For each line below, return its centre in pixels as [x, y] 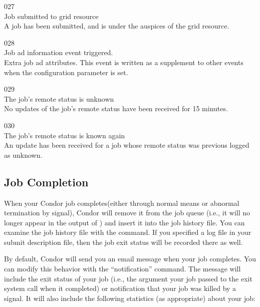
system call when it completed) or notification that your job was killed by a [120, 288]
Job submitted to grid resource [51, 16]
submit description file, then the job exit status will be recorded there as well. [123, 242]
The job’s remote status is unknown [59, 98]
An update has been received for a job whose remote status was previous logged [127, 145]
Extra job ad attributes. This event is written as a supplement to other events [124, 62]
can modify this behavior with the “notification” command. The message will [122, 269]
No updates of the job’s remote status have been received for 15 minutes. [116, 108]
